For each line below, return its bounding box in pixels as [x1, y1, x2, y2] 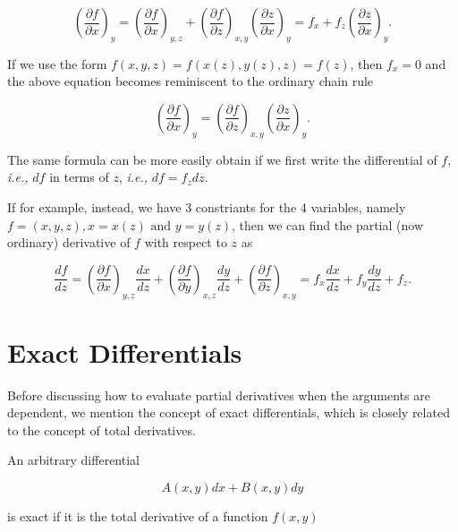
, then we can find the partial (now [232, 215, 423, 234]
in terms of [49, 167, 109, 186]
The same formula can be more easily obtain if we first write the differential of [7, 150, 437, 168]
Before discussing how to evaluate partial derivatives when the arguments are [7, 385, 430, 404]
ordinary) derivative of [7, 233, 131, 252]
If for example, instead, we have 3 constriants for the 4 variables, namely [7, 197, 406, 216]
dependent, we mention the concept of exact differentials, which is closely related [7, 403, 450, 422]
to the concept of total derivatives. [7, 420, 196, 439]
